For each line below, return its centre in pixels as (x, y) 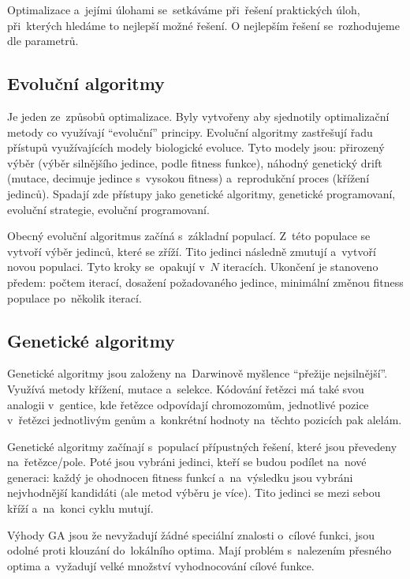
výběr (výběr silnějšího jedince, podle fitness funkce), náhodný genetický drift (195, 162)
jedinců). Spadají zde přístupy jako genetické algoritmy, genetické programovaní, (201, 193)
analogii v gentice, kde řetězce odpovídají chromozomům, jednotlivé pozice (188, 404)
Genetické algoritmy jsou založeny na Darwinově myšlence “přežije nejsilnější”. (198, 373)
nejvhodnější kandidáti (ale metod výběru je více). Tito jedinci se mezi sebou (194, 493)
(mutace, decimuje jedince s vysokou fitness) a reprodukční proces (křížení (188, 178)
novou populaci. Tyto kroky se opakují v (106, 267)
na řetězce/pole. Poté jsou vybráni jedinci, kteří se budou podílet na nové (187, 462)
